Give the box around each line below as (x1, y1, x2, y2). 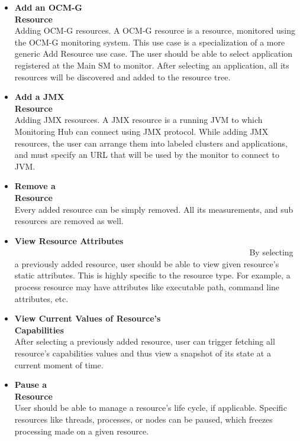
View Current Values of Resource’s (14, 312, 161, 325)
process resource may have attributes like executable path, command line (14, 281, 280, 293)
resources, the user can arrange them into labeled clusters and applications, (14, 137, 288, 149)
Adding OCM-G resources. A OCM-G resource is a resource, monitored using (14, 24, 295, 37)
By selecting (249, 246, 293, 258)
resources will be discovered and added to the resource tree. (14, 70, 231, 83)
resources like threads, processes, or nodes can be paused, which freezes (14, 413, 273, 425)
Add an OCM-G (14, 1, 82, 13)
